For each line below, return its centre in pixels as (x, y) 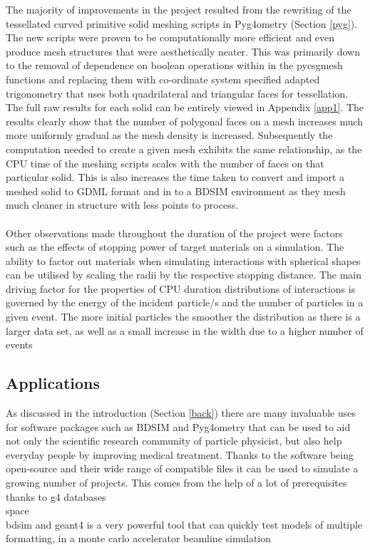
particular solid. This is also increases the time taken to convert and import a (175, 177)
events (19, 344)
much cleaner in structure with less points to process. (122, 205)
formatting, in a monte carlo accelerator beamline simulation (139, 538)
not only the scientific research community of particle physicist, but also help (174, 441)
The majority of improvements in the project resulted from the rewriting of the (179, 9)
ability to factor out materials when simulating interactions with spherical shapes (183, 260)
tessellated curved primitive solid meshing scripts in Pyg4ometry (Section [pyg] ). (182, 23)
